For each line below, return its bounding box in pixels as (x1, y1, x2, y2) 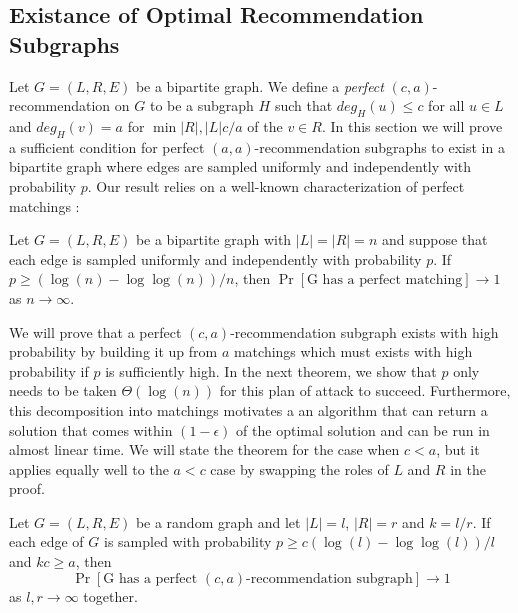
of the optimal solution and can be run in (236, 419, 490, 440)
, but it (436, 439, 480, 460)
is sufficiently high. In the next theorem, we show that (105, 360, 437, 381)
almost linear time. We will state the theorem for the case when (9, 439, 400, 460)
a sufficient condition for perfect (9, 136, 205, 157)
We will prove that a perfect (9, 321, 182, 342)
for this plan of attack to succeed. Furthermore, (219, 380, 511, 401)
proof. (9, 478, 45, 499)
